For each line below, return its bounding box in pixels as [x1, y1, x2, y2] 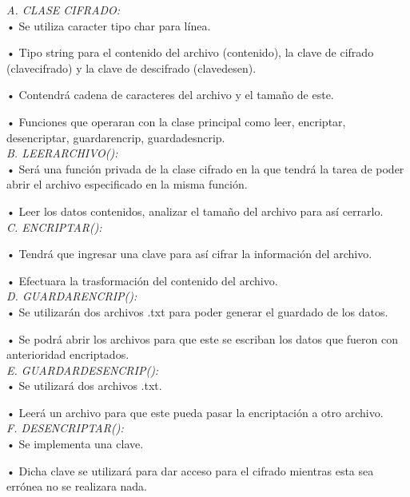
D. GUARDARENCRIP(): [6, 288, 137, 304]
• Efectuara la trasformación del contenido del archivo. [6, 272, 278, 288]
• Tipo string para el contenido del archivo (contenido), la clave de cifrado [6, 44, 374, 61]
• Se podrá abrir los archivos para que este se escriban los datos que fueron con [6, 330, 399, 347]
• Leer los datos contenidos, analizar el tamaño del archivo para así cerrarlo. [6, 202, 384, 219]
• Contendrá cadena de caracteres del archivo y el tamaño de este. [6, 86, 334, 103]
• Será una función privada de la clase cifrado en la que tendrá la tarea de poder [6, 160, 404, 177]
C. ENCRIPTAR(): [6, 218, 102, 235]
